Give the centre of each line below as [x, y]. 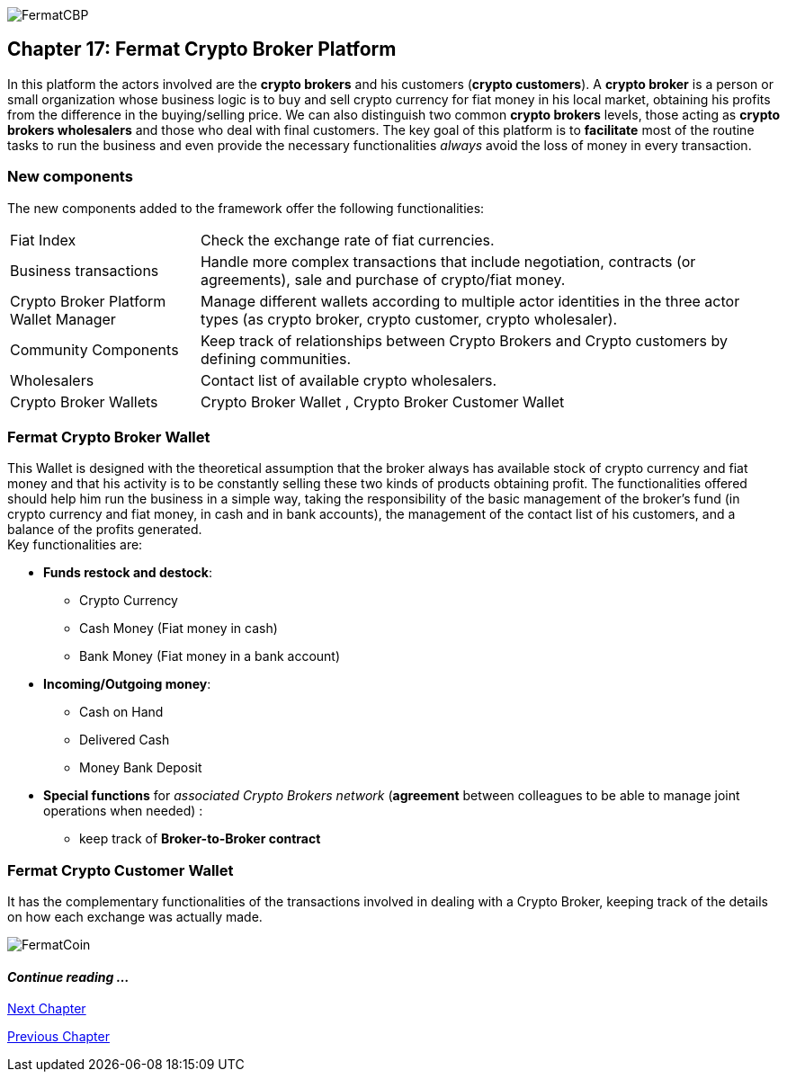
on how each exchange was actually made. [135, 917]
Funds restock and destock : [128, 573]
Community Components [94, 349]
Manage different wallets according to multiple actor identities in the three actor [470, 301]
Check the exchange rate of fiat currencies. [347, 240]
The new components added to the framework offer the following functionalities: [246, 208]
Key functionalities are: [75, 545]
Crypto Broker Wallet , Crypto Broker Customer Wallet [382, 401]
